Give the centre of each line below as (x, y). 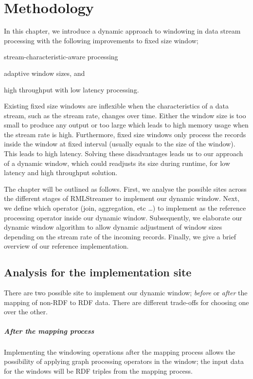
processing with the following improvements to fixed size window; (101, 40)
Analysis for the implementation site (98, 272)
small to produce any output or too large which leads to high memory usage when (126, 125)
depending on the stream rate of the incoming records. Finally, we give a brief (120, 236)
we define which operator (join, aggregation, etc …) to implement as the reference (125, 208)
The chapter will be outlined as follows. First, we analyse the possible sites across (125, 189)
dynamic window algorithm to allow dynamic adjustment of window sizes (113, 227)
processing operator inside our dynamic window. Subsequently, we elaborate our (123, 217)
